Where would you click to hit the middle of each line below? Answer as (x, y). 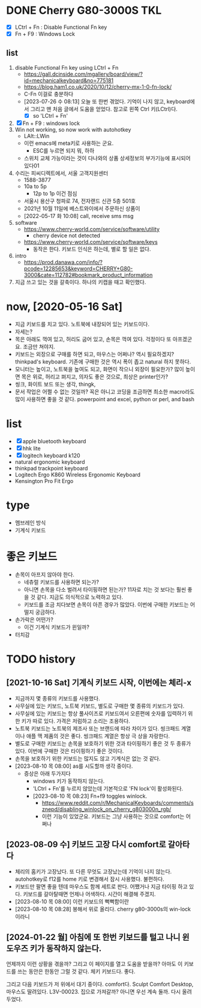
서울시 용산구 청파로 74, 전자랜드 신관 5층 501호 (80, 201)
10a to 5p (35, 186)
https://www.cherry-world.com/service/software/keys (91, 241)
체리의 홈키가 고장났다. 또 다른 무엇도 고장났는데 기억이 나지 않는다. (93, 871)
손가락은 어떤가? (34, 619)
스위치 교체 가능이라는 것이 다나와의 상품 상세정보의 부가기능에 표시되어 (107, 158)
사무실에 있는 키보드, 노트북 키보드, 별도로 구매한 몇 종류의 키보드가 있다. (100, 706)
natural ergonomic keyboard (50, 462)
